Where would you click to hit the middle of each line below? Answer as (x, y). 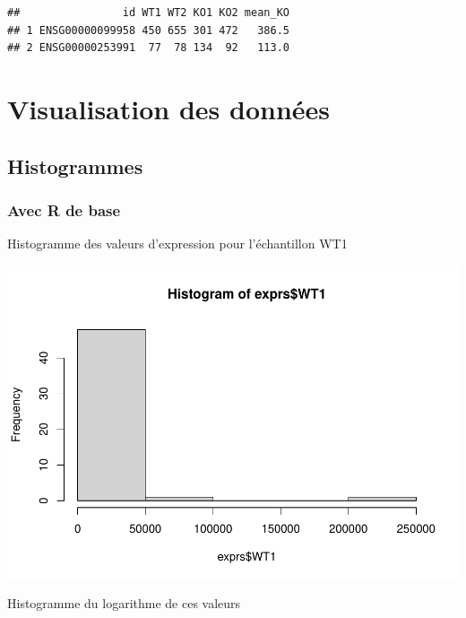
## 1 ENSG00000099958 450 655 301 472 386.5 (148, 30)
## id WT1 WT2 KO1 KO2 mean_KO (148, 13)
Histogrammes (75, 165)
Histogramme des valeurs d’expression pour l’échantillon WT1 (177, 244)
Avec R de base (64, 209)
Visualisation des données (168, 108)
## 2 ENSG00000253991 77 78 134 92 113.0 (148, 48)
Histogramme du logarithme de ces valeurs (124, 603)
